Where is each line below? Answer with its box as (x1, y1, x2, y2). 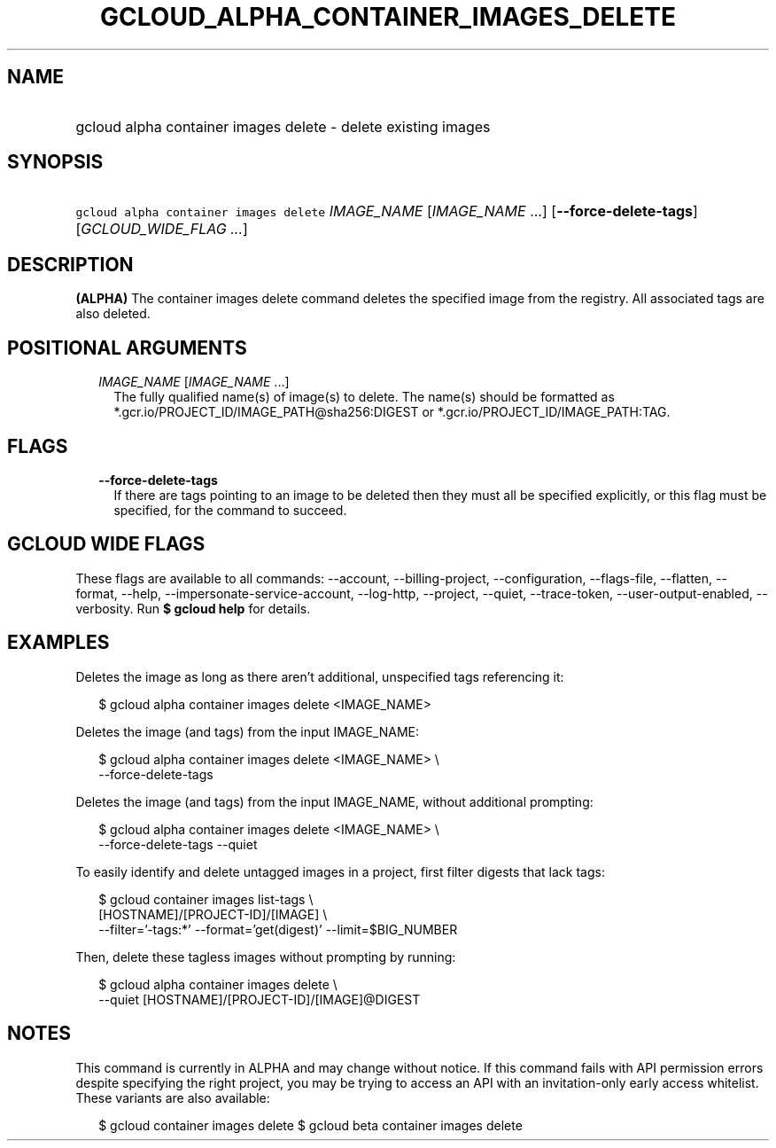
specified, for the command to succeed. (113, 502, 347, 518)
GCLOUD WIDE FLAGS (7, 533, 206, 556)
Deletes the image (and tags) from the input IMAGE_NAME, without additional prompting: (75, 793, 594, 809)
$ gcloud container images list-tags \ (98, 891, 314, 907)
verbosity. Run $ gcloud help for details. (75, 600, 311, 616)
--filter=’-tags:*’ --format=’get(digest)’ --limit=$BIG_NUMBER (98, 921, 458, 937)
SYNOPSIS (7, 151, 104, 174)
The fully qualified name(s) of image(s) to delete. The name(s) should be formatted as (113, 389, 615, 405)
